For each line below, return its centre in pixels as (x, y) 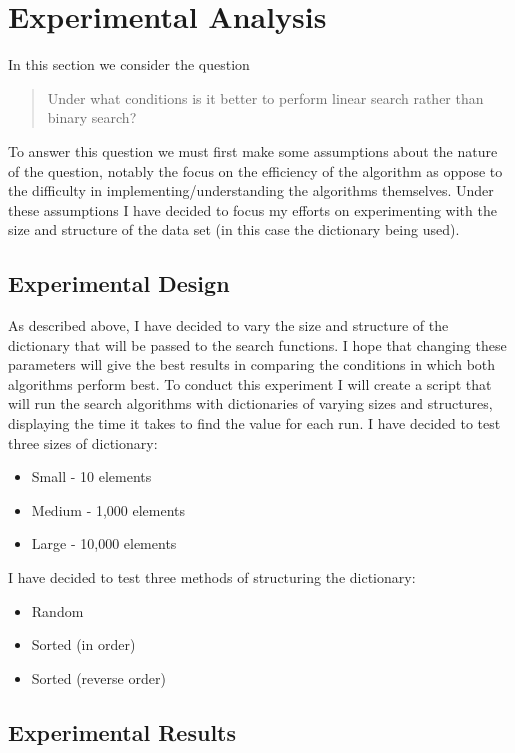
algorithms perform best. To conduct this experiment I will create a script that (250, 383)
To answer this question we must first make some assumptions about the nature (253, 150)
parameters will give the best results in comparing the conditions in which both (252, 364)
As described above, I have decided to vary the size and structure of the (228, 325)
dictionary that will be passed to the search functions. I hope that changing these (257, 344)
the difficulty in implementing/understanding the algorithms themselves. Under (251, 190)
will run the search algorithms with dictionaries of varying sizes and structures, (250, 403)
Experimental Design (119, 283)
